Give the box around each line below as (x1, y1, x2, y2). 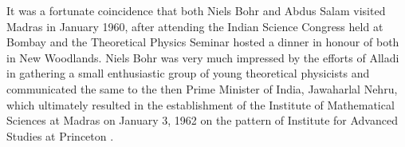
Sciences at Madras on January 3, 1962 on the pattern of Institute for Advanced (6, 112, 398, 129)
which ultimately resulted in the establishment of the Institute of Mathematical (6, 96, 395, 113)
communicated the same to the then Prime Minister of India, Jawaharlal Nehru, (6, 80, 398, 97)
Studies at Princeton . (6, 127, 114, 144)
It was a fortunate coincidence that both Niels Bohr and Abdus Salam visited (6, 2, 386, 18)
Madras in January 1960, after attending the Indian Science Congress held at (6, 18, 383, 34)
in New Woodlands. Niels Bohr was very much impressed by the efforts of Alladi (6, 49, 399, 66)
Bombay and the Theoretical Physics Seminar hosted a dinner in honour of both (6, 34, 399, 50)
